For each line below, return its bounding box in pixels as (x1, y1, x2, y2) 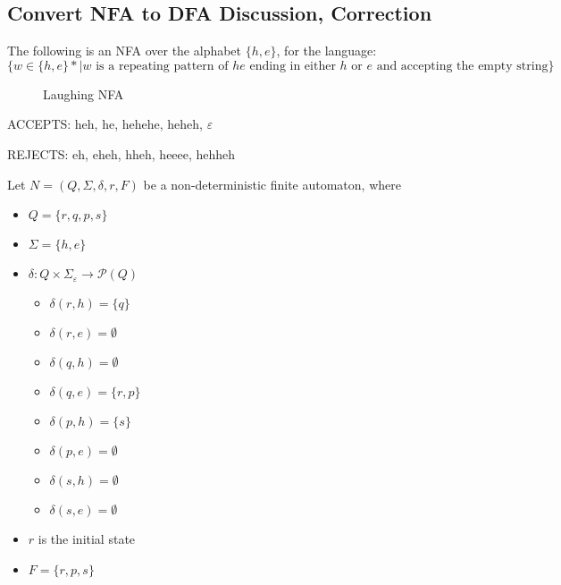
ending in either (249, 59, 336, 72)
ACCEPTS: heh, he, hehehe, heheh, (7, 114, 203, 133)
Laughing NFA (43, 84, 124, 103)
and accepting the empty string (376, 59, 548, 72)
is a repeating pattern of (96, 59, 229, 72)
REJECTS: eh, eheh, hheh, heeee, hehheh (7, 144, 236, 163)
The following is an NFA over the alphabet (7, 41, 242, 60)
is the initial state (38, 530, 136, 548)
